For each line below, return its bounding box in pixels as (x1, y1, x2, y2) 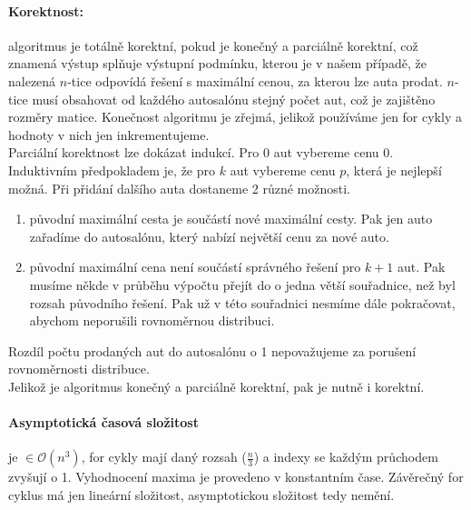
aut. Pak (397, 257, 446, 276)
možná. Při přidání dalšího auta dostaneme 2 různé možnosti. (8, 178, 351, 197)
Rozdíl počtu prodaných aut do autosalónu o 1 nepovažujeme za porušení (8, 341, 417, 360)
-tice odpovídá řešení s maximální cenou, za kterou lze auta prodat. (67, 71, 443, 90)
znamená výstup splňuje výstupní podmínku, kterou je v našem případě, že (8, 54, 427, 73)
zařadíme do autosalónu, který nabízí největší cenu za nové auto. (29, 226, 389, 245)
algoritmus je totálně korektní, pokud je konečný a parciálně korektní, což (8, 35, 418, 55)
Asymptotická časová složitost (8, 413, 199, 432)
